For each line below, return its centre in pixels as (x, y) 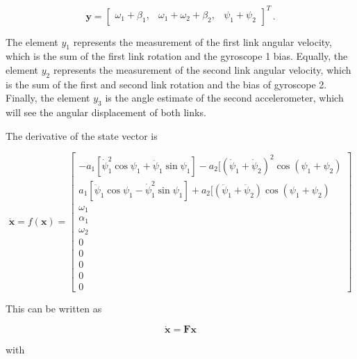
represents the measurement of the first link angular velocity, (202, 41)
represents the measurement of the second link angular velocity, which (202, 69)
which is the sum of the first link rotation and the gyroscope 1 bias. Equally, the (177, 56)
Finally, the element (48, 98)
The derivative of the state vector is (82, 135)
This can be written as (54, 309)
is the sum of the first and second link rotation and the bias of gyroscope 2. (166, 84)
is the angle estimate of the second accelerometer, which (224, 98)
